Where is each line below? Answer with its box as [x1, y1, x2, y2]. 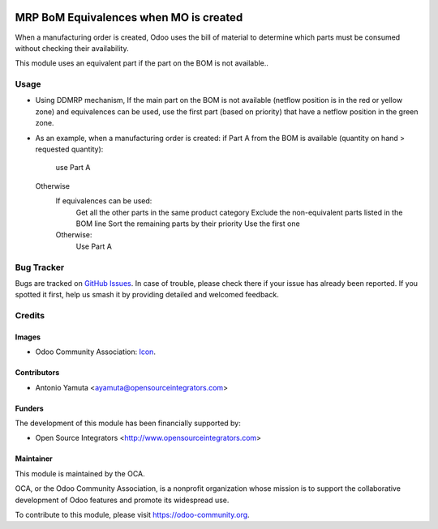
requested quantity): [35, 144, 104, 154]
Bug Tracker [15, 262, 65, 273]
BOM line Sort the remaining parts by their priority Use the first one [75, 219, 300, 228]
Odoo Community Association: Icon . [35, 347, 156, 356]
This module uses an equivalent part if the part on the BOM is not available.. [15, 58, 269, 68]
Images [15, 332, 41, 342]
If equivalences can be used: [55, 196, 152, 206]
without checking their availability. [15, 43, 129, 53]
